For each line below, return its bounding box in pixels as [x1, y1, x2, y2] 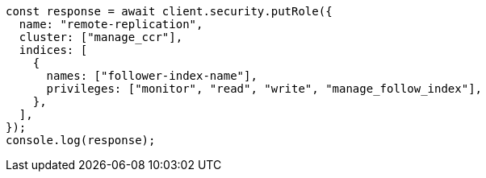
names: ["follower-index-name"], [46, 69, 258, 82]
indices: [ [19, 43, 88, 56]
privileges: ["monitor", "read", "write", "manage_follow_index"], [46, 82, 483, 95]
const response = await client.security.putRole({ [6, 5, 333, 18]
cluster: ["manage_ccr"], [19, 31, 183, 43]
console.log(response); [6, 134, 156, 147]
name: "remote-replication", [19, 18, 203, 31]
